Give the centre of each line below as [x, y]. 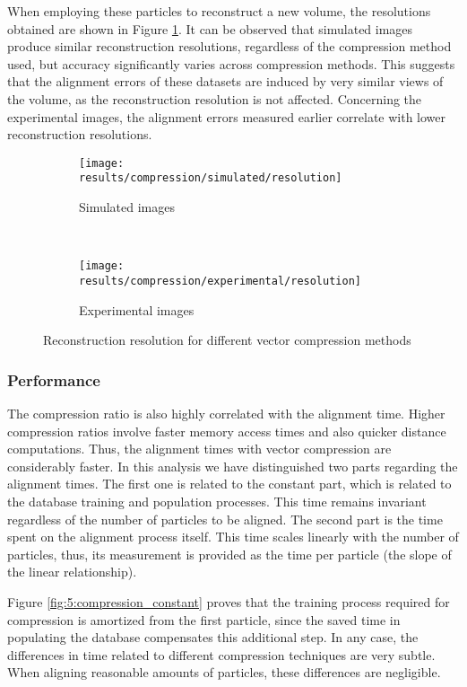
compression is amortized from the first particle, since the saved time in [204, 619]
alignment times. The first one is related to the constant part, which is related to [229, 484]
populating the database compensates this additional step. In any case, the [213, 637]
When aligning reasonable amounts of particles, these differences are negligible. [224, 672]
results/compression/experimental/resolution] [220, 281]
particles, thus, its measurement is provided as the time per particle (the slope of [229, 554]
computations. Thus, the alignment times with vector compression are [199, 449]
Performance [54, 379]
